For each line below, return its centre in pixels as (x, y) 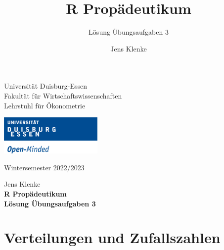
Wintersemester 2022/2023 (44, 167)
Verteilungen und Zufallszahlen (112, 237)
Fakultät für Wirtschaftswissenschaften (63, 95)
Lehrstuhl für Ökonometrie (45, 105)
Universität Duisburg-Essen (46, 86)
